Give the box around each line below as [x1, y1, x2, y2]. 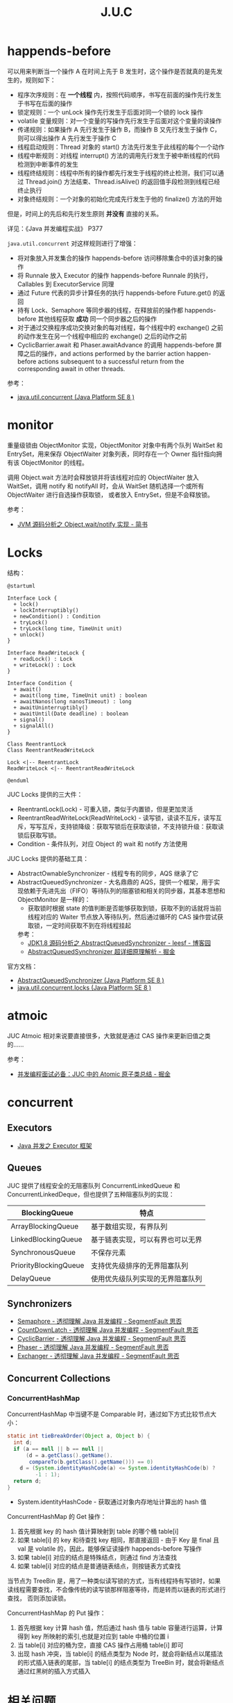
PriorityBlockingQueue [10, 1260, 85, 1270]
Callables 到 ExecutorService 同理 [17, 279, 114, 288]
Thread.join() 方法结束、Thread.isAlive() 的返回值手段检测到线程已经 [25, 177, 221, 186]
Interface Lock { [7, 595, 58, 602]
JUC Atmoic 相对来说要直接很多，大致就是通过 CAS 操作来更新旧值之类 [7, 1031, 211, 1039]
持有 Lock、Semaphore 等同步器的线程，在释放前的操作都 [17, 306, 184, 314]
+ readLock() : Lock [13, 655, 73, 662]
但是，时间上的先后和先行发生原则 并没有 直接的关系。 [7, 209, 163, 217]
